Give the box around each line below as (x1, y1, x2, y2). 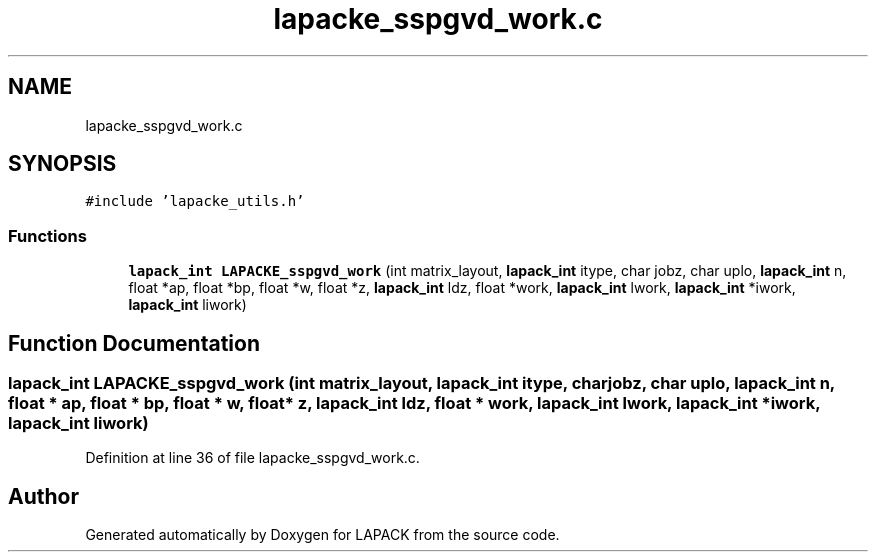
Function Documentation (8, 330, 260, 356)
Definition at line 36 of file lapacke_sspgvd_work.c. (85, 449, 420, 467)
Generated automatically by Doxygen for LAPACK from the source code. (85, 526, 560, 544)
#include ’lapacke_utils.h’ (85, 193, 305, 210)
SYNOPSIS (8, 151, 117, 177)
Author (8, 483, 79, 509)
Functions (8, 225, 87, 246)
